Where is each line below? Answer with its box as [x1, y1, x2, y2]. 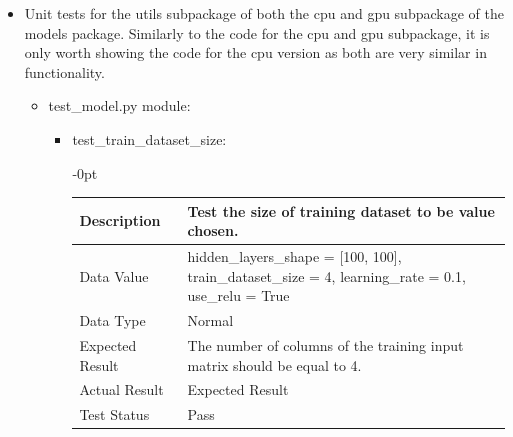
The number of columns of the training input [187, 334, 464, 355]
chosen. [187, 220, 239, 241]
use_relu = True [187, 285, 290, 306]
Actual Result [79, 379, 164, 400]
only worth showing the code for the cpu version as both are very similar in [24, 42, 487, 63]
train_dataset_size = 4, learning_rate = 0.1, [187, 265, 466, 286]
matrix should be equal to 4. [187, 354, 362, 375]
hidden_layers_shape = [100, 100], [187, 246, 402, 267]
